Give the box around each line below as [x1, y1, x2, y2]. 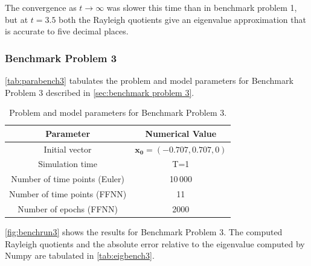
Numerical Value [145, 127, 217, 139]
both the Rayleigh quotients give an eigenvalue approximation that [59, 13, 306, 25]
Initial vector [43, 142, 92, 155]
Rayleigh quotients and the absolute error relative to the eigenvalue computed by [5, 237, 305, 250]
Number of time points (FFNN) [9, 188, 127, 200]
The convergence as [5, 1, 77, 13]
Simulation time [38, 157, 97, 170]
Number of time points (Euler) [11, 173, 124, 185]
